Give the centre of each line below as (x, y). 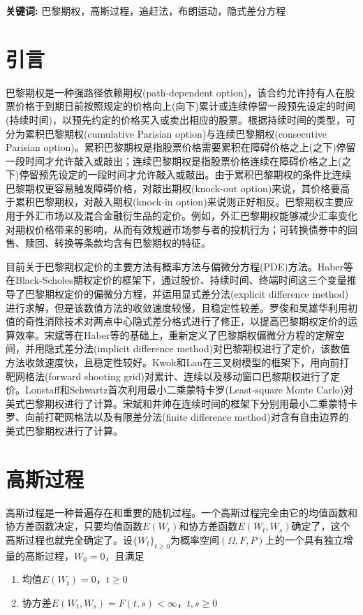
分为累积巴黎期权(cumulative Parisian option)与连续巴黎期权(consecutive (166, 133)
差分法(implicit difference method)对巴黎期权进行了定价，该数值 (207, 348)
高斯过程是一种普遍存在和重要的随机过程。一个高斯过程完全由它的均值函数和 (181, 512)
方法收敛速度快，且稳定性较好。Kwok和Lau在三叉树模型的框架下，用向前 (173, 362)
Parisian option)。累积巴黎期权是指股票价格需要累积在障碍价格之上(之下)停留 (181, 147)
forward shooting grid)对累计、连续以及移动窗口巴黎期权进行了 (189, 376)
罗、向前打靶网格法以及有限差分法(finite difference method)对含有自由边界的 (177, 417)
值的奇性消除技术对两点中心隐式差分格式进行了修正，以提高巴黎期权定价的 (177, 321)
